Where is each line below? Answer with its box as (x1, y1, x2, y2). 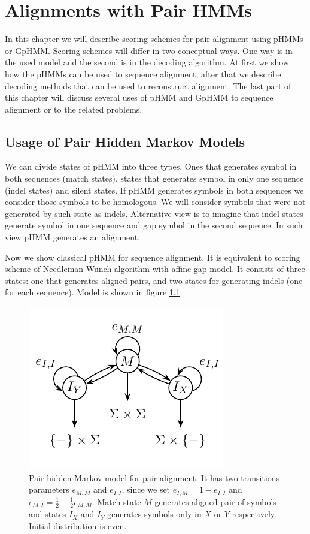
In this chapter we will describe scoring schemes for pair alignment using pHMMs (5, 32, 303, 45)
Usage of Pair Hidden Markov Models (5, 132, 245, 150)
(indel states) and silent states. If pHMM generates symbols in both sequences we (5, 183, 304, 196)
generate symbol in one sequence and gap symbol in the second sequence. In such (5, 219, 303, 231)
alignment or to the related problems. (5, 102, 142, 115)
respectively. (232, 508, 276, 520)
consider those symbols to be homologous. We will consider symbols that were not (5, 195, 306, 208)
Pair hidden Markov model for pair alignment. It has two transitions (29, 471, 280, 484)
